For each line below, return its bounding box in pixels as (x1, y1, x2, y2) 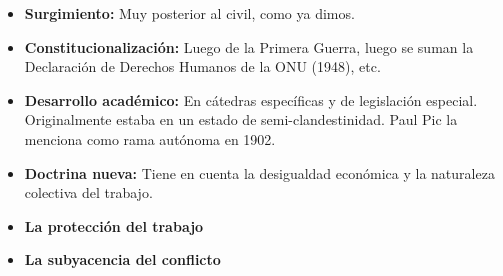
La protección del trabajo (24, 215, 204, 236)
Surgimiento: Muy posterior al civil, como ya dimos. (24, 3, 355, 23)
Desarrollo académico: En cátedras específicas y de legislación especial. (24, 89, 478, 110)
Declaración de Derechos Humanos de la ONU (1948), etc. (24, 56, 381, 77)
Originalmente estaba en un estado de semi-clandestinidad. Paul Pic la (24, 109, 458, 130)
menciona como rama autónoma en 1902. (24, 128, 276, 149)
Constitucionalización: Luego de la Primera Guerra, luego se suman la (24, 36, 474, 57)
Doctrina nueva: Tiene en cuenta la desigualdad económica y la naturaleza (24, 162, 495, 183)
